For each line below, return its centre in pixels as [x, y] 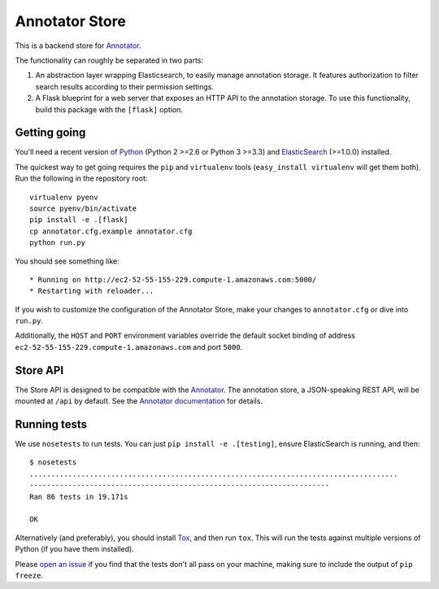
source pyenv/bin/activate [83, 208]
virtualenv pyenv [64, 197]
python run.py [57, 243]
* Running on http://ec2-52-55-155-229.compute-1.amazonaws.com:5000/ [173, 279]
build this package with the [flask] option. [109, 109]
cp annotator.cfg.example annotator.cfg [111, 231]
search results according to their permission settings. [125, 86]
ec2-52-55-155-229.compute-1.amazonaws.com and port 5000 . [129, 347]
